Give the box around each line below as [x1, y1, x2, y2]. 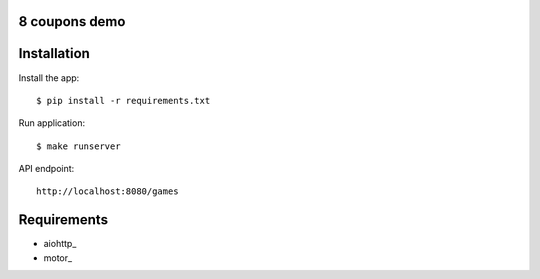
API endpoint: [18, 163, 75, 175]
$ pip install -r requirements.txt [36, 95, 211, 106]
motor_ [43, 251, 73, 264]
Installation [18, 45, 90, 62]
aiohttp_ [43, 238, 77, 250]
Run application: [18, 117, 85, 129]
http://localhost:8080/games [36, 186, 179, 197]
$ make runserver [36, 140, 121, 152]
